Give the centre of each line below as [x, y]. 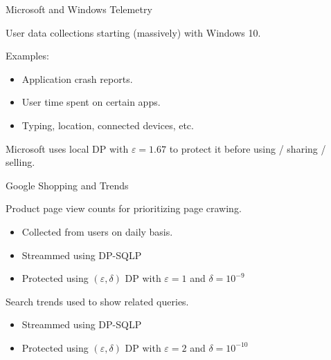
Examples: [27, 56]
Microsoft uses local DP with [67, 148]
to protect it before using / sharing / [248, 148]
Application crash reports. [77, 78]
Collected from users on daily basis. [97, 231]
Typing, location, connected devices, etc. [108, 125]
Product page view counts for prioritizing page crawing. [124, 208]
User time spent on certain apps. [91, 102]
